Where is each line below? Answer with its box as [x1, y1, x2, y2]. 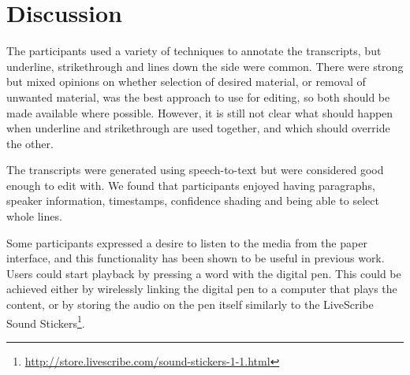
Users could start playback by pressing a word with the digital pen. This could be [6, 265, 401, 281]
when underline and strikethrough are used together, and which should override [6, 120, 390, 136]
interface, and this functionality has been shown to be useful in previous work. [6, 250, 385, 266]
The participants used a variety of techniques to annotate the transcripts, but [6, 43, 382, 59]
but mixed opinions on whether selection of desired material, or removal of [6, 73, 366, 90]
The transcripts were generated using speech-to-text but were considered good [6, 162, 384, 178]
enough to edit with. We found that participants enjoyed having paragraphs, [6, 176, 375, 193]
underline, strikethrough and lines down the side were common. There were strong [6, 58, 404, 74]
